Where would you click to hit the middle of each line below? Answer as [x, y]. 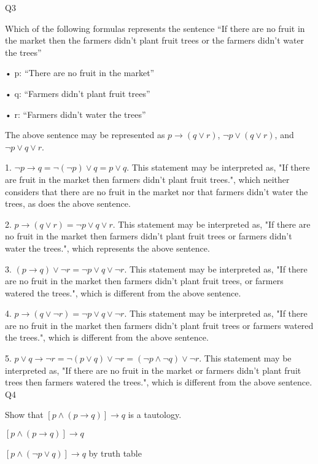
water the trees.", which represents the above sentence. [107, 248]
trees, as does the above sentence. [68, 203]
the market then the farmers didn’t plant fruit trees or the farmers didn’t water [155, 40]
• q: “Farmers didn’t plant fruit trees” [78, 93]
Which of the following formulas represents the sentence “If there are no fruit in [155, 28]
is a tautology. [155, 415]
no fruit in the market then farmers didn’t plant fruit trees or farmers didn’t [149, 236]
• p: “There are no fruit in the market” [80, 73]
